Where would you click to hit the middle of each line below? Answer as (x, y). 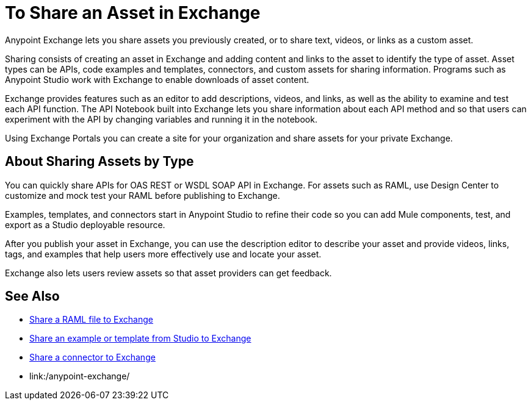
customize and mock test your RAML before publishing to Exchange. (143, 195)
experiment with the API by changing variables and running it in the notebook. (161, 119)
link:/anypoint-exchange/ (80, 376)
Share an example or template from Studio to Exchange (140, 339)
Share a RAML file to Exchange (91, 320)
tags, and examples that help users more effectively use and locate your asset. (163, 254)
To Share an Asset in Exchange (133, 13)
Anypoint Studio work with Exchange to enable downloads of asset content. (157, 79)
